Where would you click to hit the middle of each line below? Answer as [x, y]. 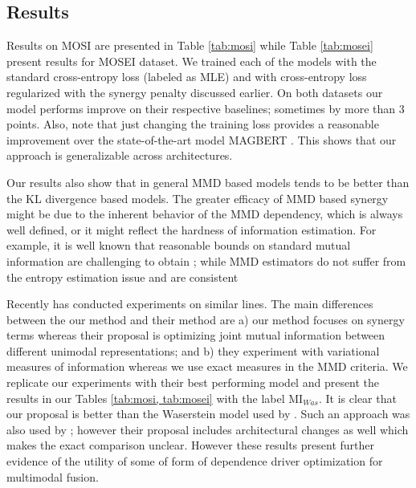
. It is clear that [357, 398]
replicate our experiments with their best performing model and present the [193, 382]
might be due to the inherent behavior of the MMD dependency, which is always [205, 214]
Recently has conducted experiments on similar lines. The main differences [190, 304]
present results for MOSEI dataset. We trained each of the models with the [192, 61]
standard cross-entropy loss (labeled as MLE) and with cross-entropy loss [187, 77]
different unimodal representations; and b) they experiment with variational [193, 350]
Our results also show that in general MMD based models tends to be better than [208, 182]
